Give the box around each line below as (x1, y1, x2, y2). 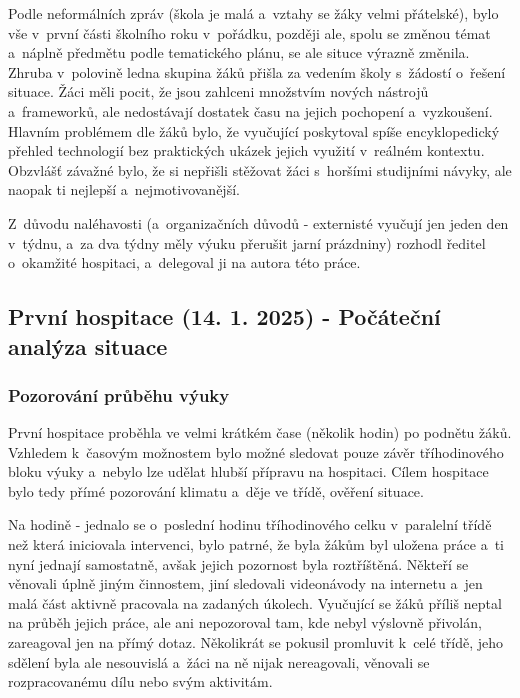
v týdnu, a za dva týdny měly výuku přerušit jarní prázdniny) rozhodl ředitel (8, 232, 486, 253)
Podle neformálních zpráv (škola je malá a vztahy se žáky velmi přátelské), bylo (8, 3, 499, 23)
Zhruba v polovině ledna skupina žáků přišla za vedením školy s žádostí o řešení (8, 61, 506, 82)
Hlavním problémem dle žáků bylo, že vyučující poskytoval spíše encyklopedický (8, 120, 500, 141)
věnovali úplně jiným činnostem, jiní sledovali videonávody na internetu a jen (8, 573, 483, 594)
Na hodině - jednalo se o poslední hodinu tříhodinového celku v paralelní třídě (8, 514, 492, 535)
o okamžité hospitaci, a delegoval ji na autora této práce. (8, 252, 361, 273)
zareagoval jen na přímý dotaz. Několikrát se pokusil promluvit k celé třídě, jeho (8, 632, 504, 653)
